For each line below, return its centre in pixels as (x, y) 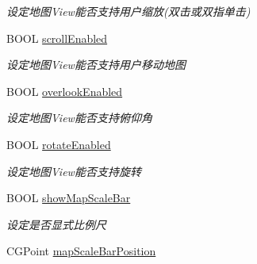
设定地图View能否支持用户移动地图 (96, 65)
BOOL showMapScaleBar (69, 198)
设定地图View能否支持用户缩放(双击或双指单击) (128, 11)
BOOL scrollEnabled (57, 38)
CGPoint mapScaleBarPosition (81, 251)
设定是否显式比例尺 (56, 224)
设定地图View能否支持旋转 (74, 171)
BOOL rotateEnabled (59, 144)
